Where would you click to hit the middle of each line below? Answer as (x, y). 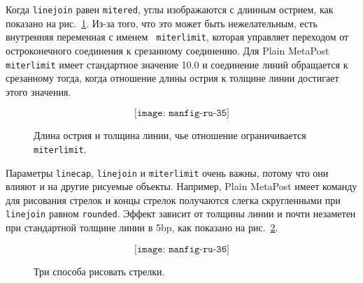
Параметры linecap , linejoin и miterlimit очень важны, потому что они (167, 172)
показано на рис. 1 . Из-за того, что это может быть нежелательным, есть (162, 23)
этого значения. (38, 91)
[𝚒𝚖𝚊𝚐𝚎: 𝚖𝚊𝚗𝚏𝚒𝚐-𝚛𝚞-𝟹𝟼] (182, 249)
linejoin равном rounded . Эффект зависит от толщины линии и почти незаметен (181, 213)
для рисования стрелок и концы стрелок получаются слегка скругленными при (173, 199)
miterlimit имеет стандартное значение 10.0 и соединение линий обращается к (177, 64)
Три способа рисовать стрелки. (99, 271)
